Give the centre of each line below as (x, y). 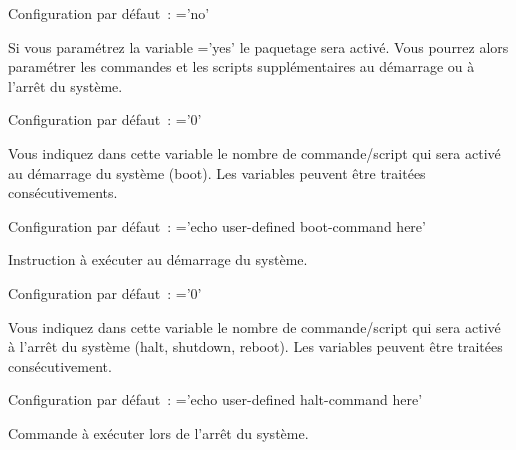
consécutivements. (63, 192)
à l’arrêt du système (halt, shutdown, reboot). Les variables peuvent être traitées (255, 346)
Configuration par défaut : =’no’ (109, 13)
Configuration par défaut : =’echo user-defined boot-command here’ (217, 225)
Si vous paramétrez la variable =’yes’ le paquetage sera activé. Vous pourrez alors (258, 46)
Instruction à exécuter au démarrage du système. (158, 259)
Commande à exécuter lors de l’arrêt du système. (158, 432)
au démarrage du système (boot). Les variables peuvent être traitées (217, 172)
